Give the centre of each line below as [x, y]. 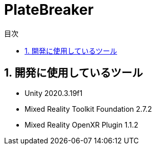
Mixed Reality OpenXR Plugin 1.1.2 [82, 125]
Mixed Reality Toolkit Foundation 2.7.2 [88, 109]
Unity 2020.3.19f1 [54, 93]
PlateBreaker [49, 10]
